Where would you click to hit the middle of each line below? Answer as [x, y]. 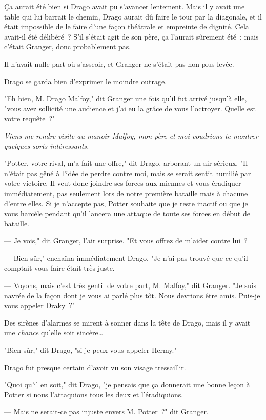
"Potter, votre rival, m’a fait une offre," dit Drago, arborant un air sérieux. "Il [126, 163]
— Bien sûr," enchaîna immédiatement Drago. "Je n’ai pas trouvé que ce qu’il [126, 257]
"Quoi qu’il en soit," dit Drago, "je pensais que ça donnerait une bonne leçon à [127, 384]
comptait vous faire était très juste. [59, 268]
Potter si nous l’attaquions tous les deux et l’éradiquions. [94, 394]
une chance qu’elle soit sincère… [54, 332]
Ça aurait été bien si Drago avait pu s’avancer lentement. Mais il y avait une [125, 6]
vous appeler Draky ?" [40, 305]
